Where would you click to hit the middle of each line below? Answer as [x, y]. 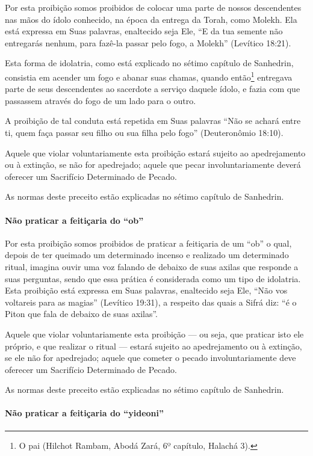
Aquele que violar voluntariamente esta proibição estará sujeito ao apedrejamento [155, 153]
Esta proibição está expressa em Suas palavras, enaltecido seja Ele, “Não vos [146, 290]
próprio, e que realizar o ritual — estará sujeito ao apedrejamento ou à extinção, [153, 346]
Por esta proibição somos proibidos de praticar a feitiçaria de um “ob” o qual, [148, 243]
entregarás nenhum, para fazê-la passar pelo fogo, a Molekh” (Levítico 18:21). [148, 42]
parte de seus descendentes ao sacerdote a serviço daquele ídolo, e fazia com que [153, 89]
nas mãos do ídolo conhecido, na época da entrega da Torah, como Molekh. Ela [151, 19]
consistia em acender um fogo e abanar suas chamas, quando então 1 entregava [149, 76]
